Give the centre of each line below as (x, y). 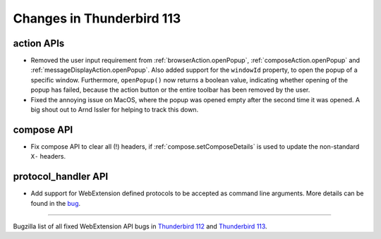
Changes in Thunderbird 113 (97, 18)
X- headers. (48, 157)
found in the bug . (56, 203)
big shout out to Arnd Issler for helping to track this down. (115, 110)
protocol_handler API (61, 177)
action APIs (39, 43)
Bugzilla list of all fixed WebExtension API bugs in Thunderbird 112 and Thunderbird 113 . (140, 226)
